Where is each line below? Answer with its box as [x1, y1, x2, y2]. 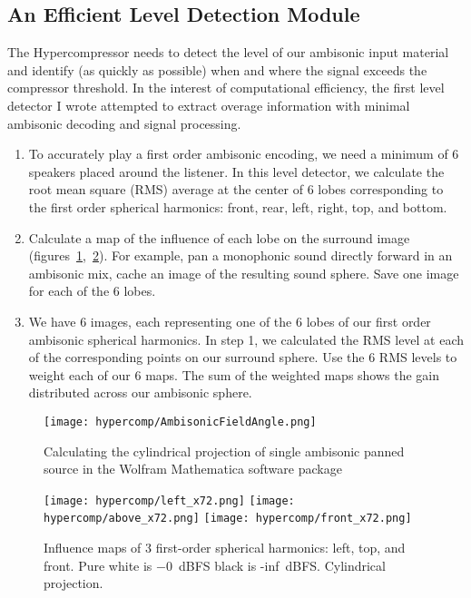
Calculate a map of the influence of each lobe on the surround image [28, 228, 410, 247]
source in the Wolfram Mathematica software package [44, 459, 342, 478]
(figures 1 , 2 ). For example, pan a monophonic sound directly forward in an [28, 246, 453, 265]
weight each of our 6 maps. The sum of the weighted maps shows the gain [28, 365, 440, 384]
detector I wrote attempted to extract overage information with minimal [7, 95, 410, 114]
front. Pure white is [44, 555, 152, 574]
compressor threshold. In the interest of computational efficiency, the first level [7, 78, 445, 97]
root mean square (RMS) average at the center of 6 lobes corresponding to [28, 180, 444, 199]
